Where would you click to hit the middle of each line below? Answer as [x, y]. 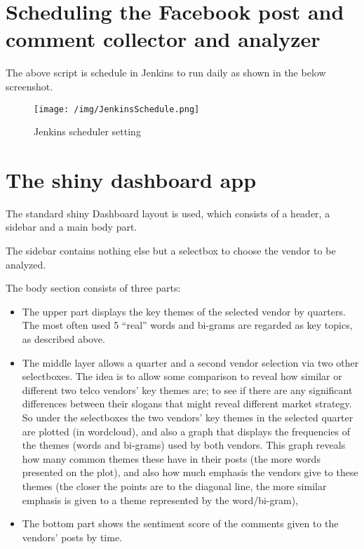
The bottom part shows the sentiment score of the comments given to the [180, 523]
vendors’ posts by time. [72, 537]
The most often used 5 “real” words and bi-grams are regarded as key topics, [187, 325]
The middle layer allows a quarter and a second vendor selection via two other [190, 362]
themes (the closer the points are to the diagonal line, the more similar [174, 486]
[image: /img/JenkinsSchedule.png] [117, 109]
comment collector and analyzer [163, 39]
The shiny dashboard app [131, 179]
